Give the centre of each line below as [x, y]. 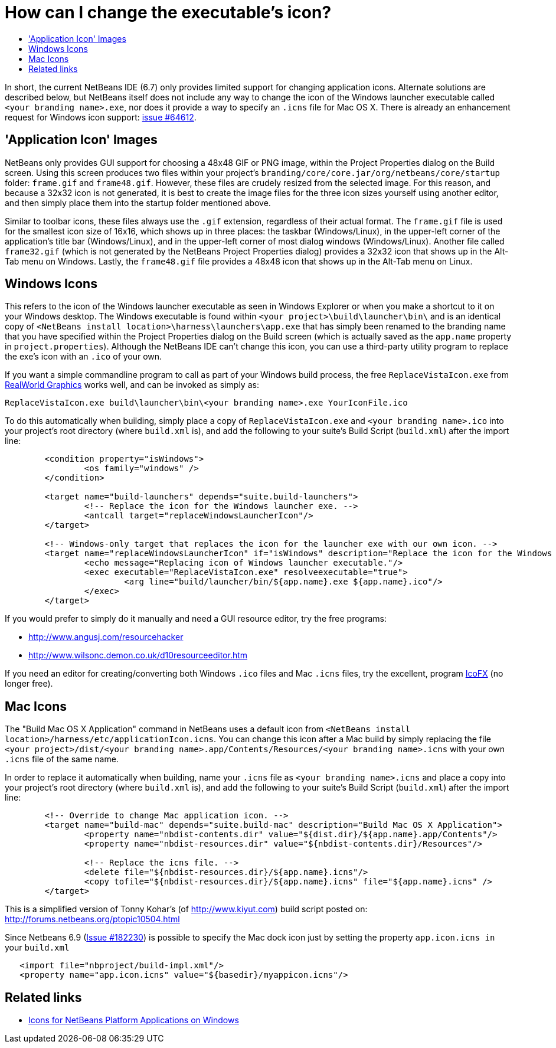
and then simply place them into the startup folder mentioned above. [138, 203]
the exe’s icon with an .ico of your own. [84, 357]
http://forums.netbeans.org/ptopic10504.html [92, 919]
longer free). [29, 684]
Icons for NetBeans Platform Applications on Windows [134, 1020]
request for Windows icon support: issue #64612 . [101, 117]
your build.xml [37, 948]
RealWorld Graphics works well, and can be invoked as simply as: [132, 385]
